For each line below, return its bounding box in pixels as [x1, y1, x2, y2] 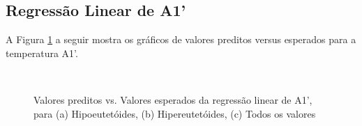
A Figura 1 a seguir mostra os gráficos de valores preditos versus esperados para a [6, 32, 356, 47]
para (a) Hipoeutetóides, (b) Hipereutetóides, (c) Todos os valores [33, 106, 316, 120]
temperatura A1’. [6, 45, 78, 60]
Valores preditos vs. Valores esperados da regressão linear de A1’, [33, 92, 312, 107]
